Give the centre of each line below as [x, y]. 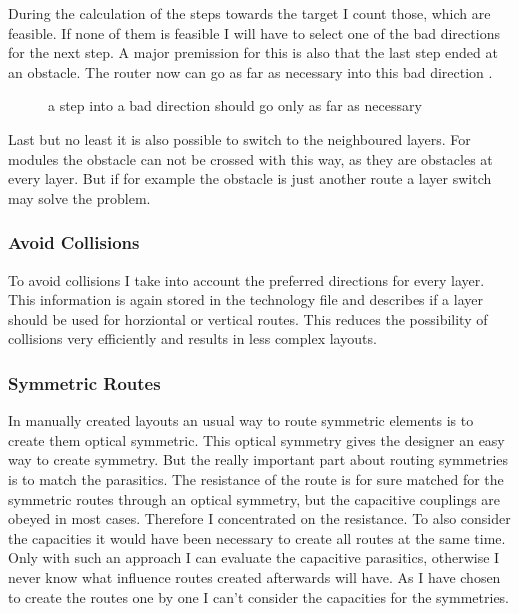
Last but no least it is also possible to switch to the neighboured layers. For [239, 138]
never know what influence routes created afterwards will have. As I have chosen [254, 576]
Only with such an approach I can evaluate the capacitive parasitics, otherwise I [254, 557]
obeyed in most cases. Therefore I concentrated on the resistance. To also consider [259, 518]
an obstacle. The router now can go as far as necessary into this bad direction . [250, 71]
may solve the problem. [79, 197]
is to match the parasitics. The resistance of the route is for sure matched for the [256, 478]
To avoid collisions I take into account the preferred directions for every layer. [246, 279]
